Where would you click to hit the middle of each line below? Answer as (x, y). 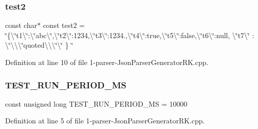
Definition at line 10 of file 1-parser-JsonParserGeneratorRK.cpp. (107, 62)
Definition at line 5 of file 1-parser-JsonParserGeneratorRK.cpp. (105, 121)
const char (21, 25)
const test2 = (64, 25)
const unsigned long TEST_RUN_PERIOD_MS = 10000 (96, 103)
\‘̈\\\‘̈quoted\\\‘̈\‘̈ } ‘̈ (39, 45)
